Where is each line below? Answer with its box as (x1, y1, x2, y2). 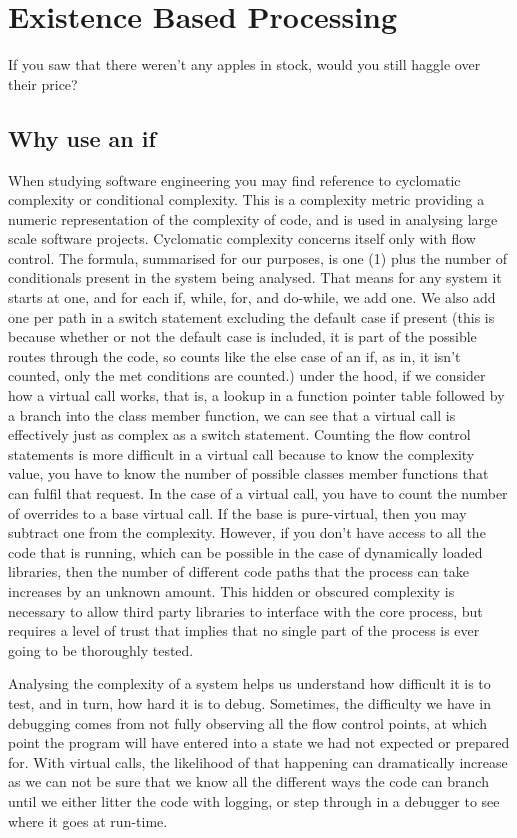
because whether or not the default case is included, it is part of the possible (8, 326, 477, 347)
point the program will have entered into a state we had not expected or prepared (8, 732, 510, 753)
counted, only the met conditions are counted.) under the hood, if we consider (8, 365, 486, 386)
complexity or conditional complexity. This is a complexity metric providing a (8, 189, 485, 210)
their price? (8, 73, 78, 94)
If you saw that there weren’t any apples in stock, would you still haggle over (8, 54, 481, 75)
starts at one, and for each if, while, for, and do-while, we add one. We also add (8, 287, 496, 308)
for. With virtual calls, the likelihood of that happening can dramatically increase (8, 751, 508, 772)
